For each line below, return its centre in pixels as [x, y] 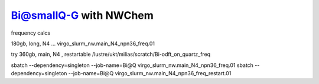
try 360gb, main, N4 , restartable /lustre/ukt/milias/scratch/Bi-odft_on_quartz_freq [111, 54]
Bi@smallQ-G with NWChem [82, 15]
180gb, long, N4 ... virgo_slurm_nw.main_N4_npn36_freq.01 [83, 43]
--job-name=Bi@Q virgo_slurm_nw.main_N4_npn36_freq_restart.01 [150, 73]
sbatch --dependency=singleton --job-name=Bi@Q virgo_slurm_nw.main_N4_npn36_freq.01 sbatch [132, 65]
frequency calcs [30, 33]
